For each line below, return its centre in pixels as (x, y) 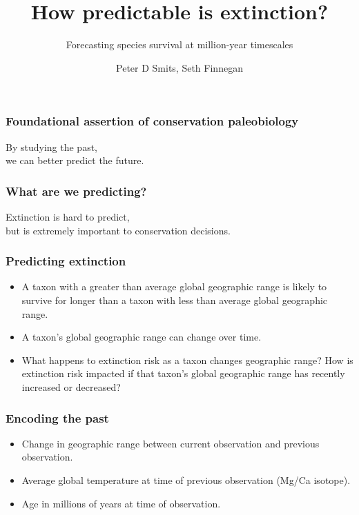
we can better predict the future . (75, 160)
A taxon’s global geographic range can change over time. (142, 337)
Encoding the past (57, 417)
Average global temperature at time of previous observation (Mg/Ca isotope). (186, 479)
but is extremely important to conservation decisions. (118, 230)
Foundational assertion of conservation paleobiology (152, 121)
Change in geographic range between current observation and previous (171, 443)
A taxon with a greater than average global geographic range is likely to (174, 286)
